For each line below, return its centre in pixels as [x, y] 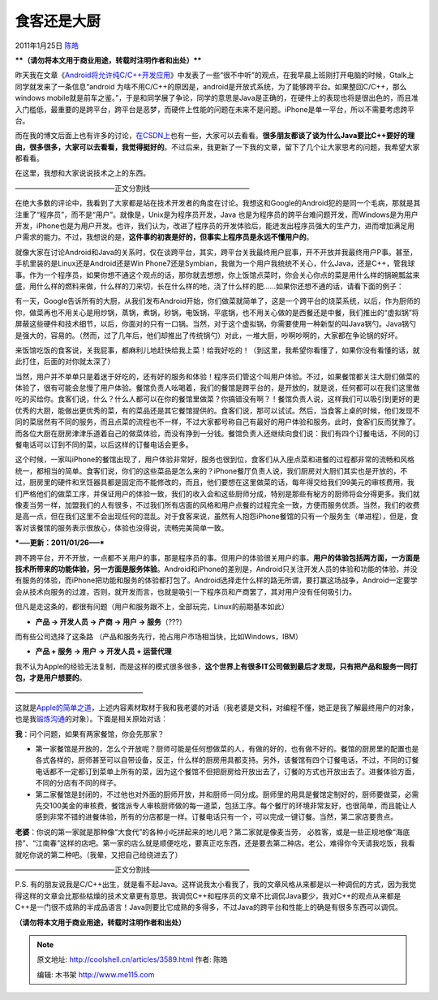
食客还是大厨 [58, 21]
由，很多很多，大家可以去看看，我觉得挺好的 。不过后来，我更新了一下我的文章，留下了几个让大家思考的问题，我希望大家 [217, 147]
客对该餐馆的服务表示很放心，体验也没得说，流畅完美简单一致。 [122, 527]
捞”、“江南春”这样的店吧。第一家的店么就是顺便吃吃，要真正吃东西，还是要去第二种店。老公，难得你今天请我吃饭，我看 [215, 843]
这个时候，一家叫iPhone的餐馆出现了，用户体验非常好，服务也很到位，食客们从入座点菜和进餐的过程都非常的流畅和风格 [215, 460]
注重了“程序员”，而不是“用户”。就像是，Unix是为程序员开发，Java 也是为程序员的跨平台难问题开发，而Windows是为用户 [217, 214]
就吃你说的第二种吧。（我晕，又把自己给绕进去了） [99, 855]
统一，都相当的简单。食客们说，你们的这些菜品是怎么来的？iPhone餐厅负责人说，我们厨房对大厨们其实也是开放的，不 [211, 470]
